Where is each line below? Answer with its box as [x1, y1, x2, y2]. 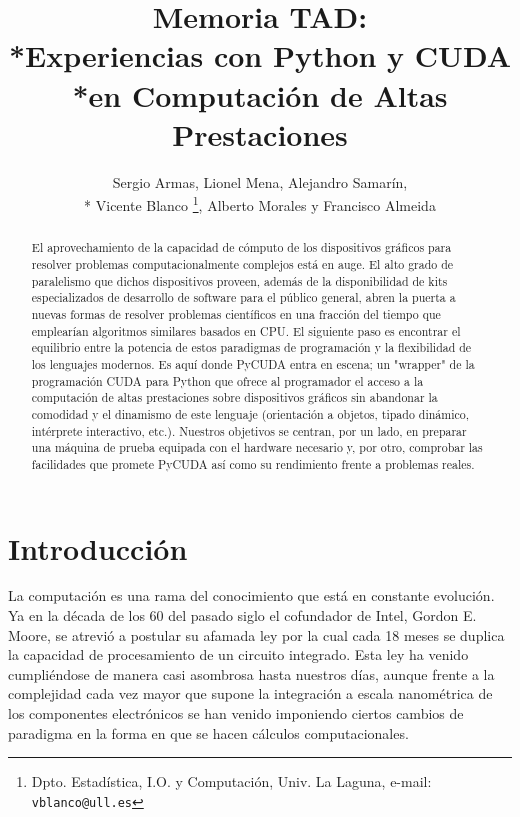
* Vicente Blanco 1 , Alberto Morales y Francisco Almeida [84, 192, 436, 215]
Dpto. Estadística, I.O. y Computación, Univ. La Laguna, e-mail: [31, 771, 432, 792]
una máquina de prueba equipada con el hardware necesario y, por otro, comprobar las [31, 439, 483, 456]
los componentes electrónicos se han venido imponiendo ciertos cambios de [8, 703, 464, 724]
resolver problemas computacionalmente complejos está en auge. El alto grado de [31, 255, 454, 272]
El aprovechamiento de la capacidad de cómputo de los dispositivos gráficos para [31, 239, 452, 256]
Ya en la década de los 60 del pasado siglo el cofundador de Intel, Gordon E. [8, 605, 477, 626]
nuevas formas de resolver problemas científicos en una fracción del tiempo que [31, 305, 441, 322]
